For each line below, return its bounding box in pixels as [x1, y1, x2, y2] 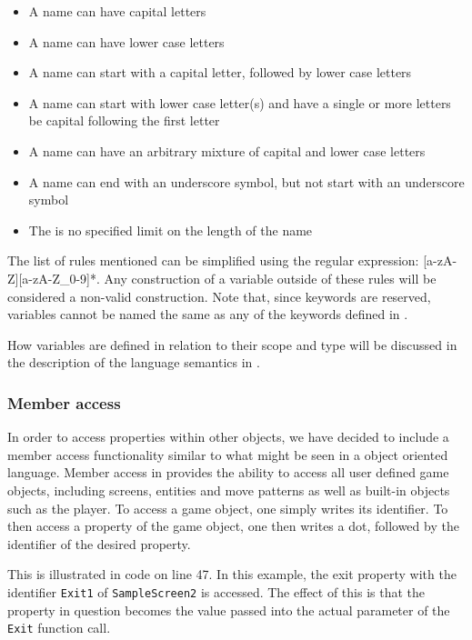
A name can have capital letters [28, 2, 206, 20]
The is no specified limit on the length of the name [28, 220, 313, 239]
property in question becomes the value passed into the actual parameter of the [7, 600, 450, 619]
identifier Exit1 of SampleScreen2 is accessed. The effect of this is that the [7, 582, 426, 601]
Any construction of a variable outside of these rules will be [104, 268, 437, 287]
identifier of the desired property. [7, 534, 191, 553]
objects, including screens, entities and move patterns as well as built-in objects [7, 480, 450, 499]
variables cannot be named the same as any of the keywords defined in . [7, 305, 408, 324]
